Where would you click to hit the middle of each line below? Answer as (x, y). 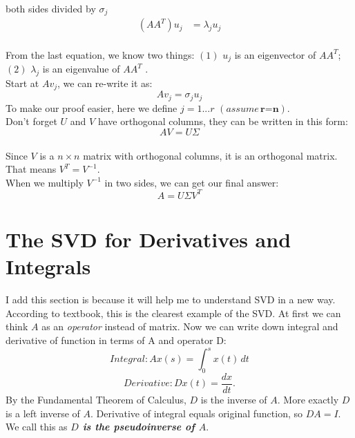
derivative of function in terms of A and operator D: (116, 340)
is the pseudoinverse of (138, 427)
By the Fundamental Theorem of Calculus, (96, 399)
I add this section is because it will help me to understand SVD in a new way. (171, 299)
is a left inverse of (43, 413)
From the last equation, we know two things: (100, 54)
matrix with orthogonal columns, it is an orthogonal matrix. (210, 155)
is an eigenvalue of (81, 69)
